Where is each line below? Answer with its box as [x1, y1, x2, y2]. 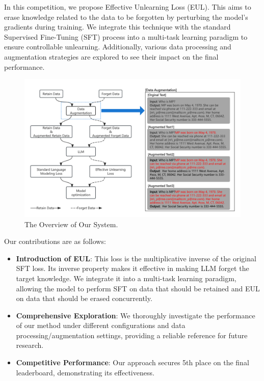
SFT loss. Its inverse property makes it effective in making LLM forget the [16, 263, 249, 274]
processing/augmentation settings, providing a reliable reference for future [16, 330, 248, 340]
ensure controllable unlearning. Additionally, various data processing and [4, 41, 231, 52]
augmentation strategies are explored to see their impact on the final [4, 51, 219, 62]
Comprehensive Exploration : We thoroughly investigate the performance [16, 310, 255, 320]
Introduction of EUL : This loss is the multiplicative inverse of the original [16, 253, 256, 263]
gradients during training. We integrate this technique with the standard [4, 21, 231, 32]
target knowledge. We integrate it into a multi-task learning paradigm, [16, 273, 236, 283]
